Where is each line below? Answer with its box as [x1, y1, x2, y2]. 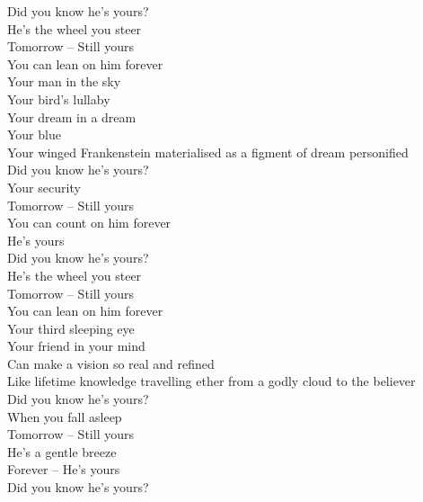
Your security [7, 177, 81, 196]
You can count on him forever [7, 213, 172, 232]
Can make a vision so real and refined [7, 354, 215, 372]
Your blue [7, 125, 61, 144]
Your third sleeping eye [7, 318, 135, 337]
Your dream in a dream [7, 107, 137, 126]
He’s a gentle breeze [7, 442, 117, 461]
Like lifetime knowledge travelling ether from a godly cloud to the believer [7, 372, 416, 390]
